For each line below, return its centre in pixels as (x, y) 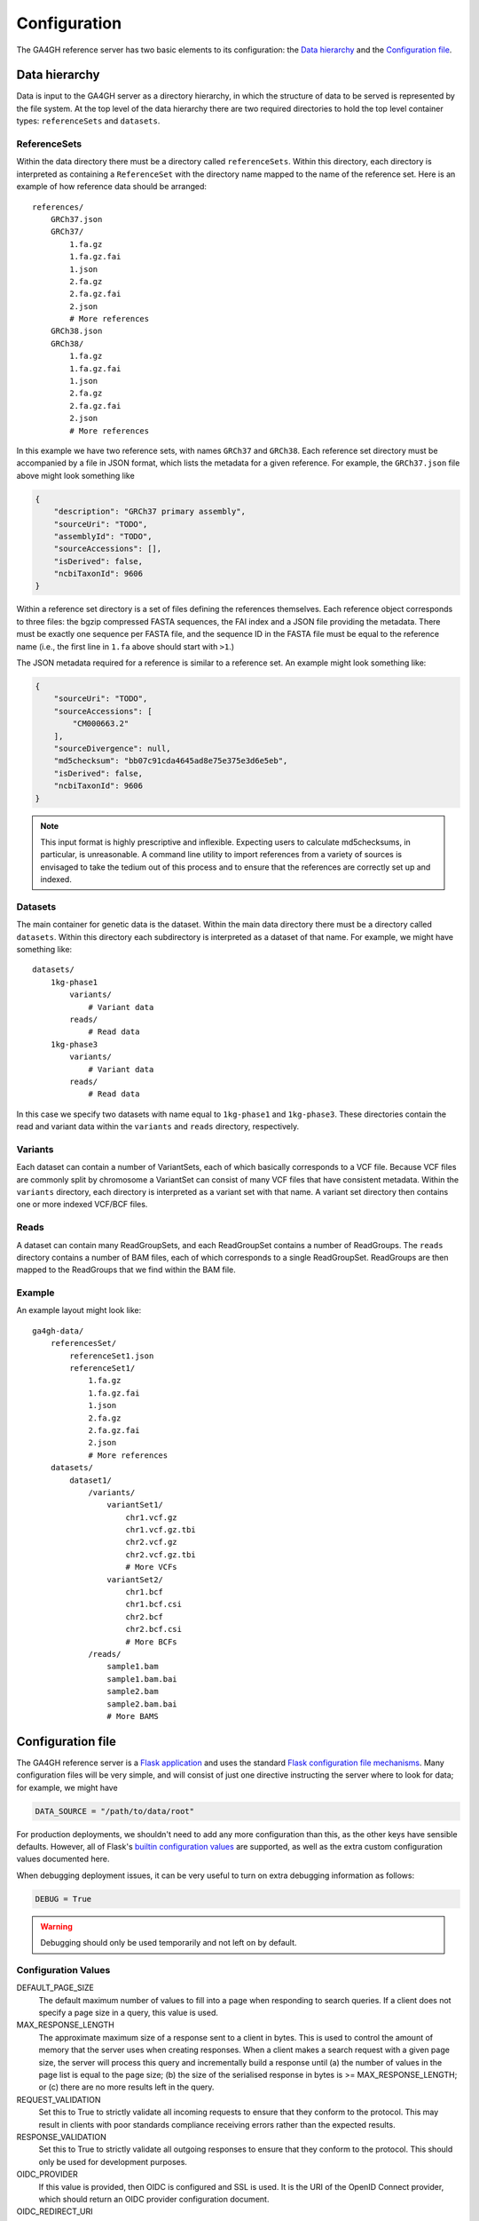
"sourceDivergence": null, (113, 748)
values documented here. (63, 1859)
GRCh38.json (76, 331)
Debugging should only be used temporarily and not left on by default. (169, 1943)
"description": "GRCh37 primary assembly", (149, 512)
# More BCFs (151, 1642)
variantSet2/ (135, 1580)
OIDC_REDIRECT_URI (55, 2211)
